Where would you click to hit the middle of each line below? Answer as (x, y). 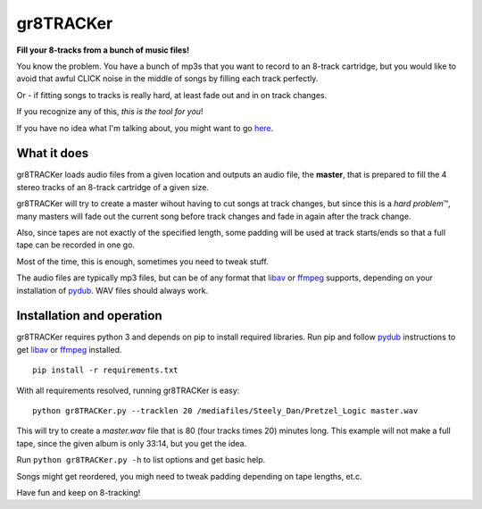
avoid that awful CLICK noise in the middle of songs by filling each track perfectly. (167, 79)
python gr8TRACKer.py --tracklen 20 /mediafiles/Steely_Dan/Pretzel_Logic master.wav (225, 411)
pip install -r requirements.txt (105, 370)
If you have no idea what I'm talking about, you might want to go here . (145, 128)
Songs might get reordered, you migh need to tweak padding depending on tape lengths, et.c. (189, 476)
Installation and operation (89, 316)
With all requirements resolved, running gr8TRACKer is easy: (128, 390)
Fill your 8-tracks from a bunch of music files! (103, 50)
